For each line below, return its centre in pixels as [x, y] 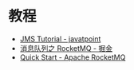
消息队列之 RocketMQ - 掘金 [66, 48]
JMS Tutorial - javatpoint [60, 39]
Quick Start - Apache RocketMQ [73, 57]
